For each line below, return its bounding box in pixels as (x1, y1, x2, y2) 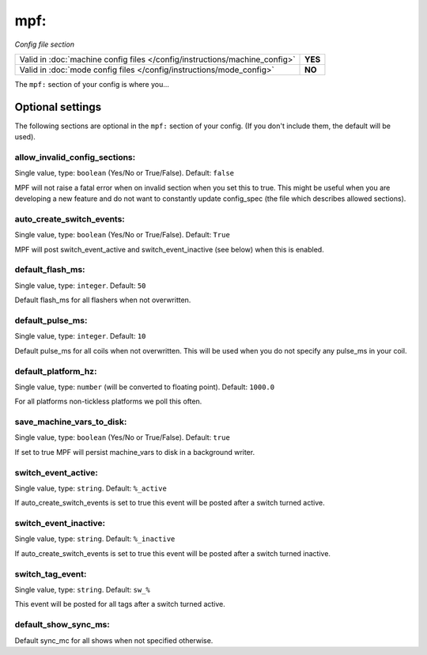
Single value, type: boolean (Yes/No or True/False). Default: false (14, 168, 235, 178)
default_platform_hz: (14, 365, 97, 377)
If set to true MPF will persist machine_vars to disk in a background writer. (14, 447, 255, 456)
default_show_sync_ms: (14, 619, 110, 630)
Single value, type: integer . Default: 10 (14, 331, 146, 341)
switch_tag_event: (14, 568, 87, 579)
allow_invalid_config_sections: (14, 152, 136, 162)
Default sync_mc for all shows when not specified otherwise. (14, 635, 213, 645)
